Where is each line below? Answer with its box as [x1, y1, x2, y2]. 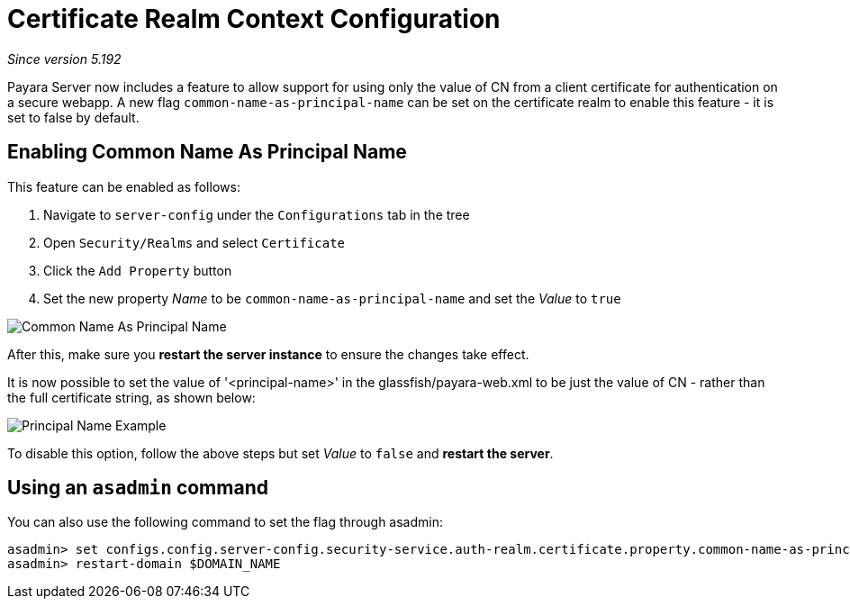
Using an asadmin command [7, 476, 268, 500]
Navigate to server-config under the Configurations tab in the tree [43, 206, 470, 222]
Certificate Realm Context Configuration [7, 4, 501, 34]
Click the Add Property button [43, 262, 232, 278]
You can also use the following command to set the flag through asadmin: [7, 514, 444, 530]
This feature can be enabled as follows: [7, 178, 240, 194]
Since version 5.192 [7, 50, 122, 67]
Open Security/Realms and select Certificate [43, 234, 346, 250]
